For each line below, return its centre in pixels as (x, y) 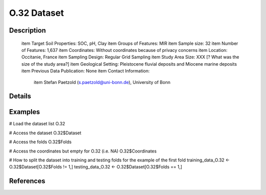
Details (20, 96)
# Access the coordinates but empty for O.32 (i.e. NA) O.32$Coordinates (83, 151)
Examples (25, 112)
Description (28, 30)
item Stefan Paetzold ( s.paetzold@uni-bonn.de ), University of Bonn (102, 82)
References (27, 181)
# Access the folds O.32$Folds (40, 142)
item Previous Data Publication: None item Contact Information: (85, 71)
